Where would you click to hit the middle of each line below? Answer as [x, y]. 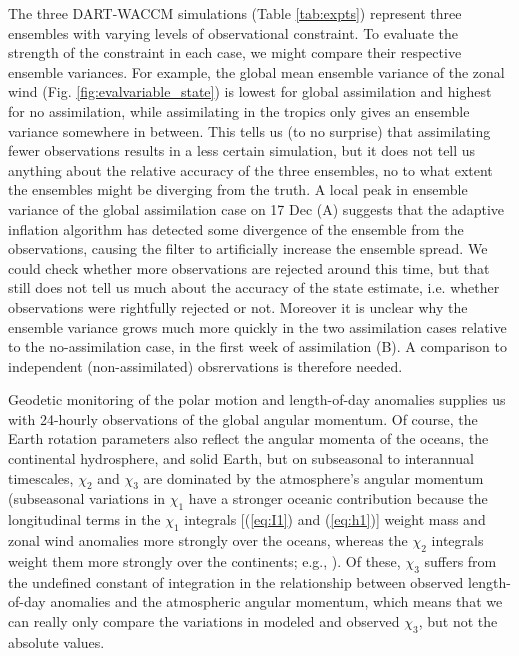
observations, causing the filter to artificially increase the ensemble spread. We [248, 248]
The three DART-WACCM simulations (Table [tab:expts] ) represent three [235, 13]
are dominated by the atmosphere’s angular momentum [313, 477]
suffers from [460, 560]
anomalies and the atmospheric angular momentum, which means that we [276, 601]
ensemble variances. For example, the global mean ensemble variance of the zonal [256, 71]
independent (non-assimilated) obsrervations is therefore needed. [205, 365]
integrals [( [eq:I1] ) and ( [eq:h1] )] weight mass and [335, 519]
